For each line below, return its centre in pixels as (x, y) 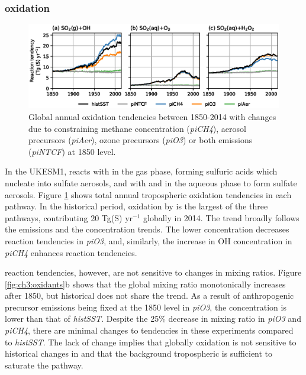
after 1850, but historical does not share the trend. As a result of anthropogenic (149, 295)
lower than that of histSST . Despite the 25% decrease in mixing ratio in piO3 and (153, 319)
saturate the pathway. (44, 365)
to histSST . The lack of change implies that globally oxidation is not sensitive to (151, 342)
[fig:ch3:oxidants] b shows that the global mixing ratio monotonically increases (145, 284)
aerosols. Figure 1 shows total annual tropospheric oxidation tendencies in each (148, 194)
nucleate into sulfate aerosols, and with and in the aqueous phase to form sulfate (151, 182)
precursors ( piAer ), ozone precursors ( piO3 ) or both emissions (141, 140)
